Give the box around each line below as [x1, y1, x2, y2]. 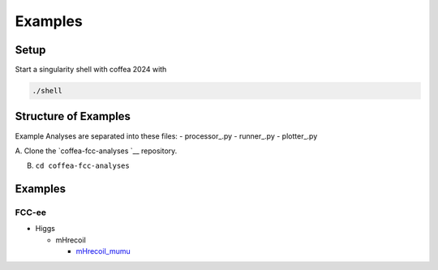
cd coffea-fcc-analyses [35, 161, 130, 170]
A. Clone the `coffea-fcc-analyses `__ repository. [15, 146, 178, 156]
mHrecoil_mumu [75, 246, 131, 256]
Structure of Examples [15, 109, 131, 123]
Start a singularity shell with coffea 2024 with [15, 65, 167, 75]
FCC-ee [15, 207, 46, 218]
